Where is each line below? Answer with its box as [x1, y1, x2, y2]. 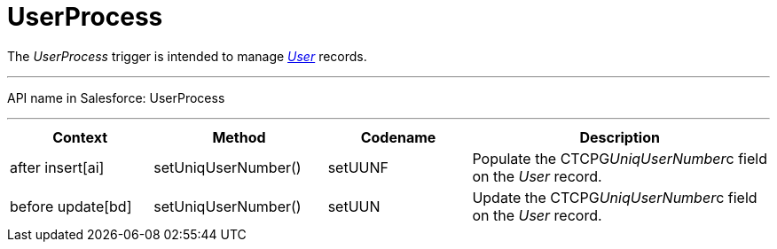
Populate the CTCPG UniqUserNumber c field [472, 149, 767, 167]
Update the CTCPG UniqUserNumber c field [472, 188, 757, 206]
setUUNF [327, 158, 388, 176]
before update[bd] [10, 197, 132, 215]
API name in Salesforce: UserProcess [7, 89, 225, 105]
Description [579, 128, 660, 146]
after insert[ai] [10, 158, 105, 176]
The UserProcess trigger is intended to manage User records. [7, 48, 367, 64]
